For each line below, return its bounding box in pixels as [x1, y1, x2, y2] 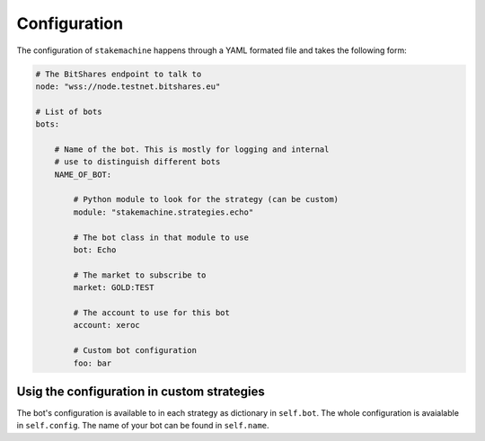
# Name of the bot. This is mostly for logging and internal [54, 144, 330, 154]
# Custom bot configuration [73, 346, 198, 356]
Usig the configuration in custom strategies [16, 384, 265, 399]
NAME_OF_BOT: [54, 169, 112, 180]
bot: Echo [73, 245, 117, 255]
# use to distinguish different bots [54, 157, 221, 167]
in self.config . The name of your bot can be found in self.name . [16, 420, 269, 431]
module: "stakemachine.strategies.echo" [73, 207, 254, 217]
